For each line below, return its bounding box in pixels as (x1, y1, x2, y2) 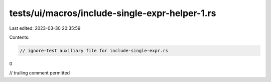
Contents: (9, 34, 30, 40)
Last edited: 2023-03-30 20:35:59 (9, 25, 81, 31)
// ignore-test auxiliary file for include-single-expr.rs (20, 48, 168, 53)
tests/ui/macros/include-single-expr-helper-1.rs (9, 8, 216, 19)
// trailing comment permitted (9, 70, 70, 76)
